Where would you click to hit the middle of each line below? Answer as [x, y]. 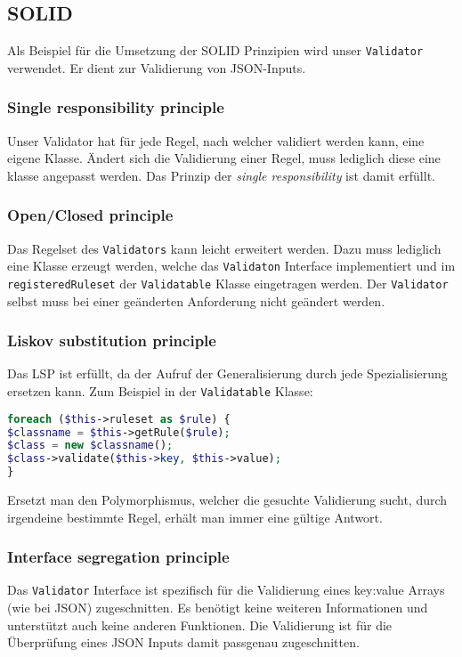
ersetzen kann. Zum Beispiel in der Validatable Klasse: [160, 391]
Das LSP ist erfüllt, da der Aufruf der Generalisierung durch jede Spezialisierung [227, 373]
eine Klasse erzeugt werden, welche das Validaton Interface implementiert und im [231, 266]
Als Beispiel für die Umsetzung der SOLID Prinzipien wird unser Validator [215, 50]
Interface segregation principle [118, 557]
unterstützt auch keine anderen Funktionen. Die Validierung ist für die [200, 625]
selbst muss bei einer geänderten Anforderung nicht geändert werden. [196, 300]
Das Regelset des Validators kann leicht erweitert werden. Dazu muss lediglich [224, 248]
